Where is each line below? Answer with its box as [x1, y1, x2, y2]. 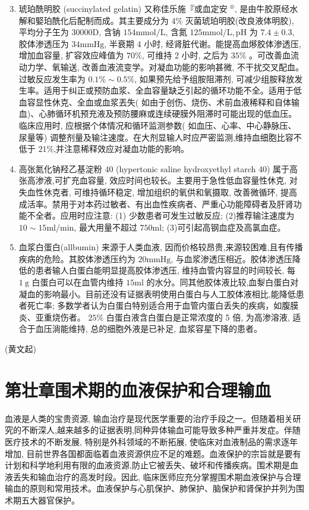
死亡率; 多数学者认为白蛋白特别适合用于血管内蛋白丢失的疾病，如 [27, 299, 282, 312]
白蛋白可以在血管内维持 [31, 276, 124, 288]
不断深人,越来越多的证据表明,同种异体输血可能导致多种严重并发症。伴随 [21, 424, 301, 436]
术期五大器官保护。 [5, 493, 80, 506]
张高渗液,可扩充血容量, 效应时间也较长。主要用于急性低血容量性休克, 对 [18, 174, 298, 186]
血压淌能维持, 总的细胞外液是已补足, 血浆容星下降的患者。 [35, 322, 262, 335]
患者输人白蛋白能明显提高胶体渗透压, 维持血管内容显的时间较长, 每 [35, 264, 295, 276]
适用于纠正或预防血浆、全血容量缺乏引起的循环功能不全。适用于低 [43, 84, 302, 97]
